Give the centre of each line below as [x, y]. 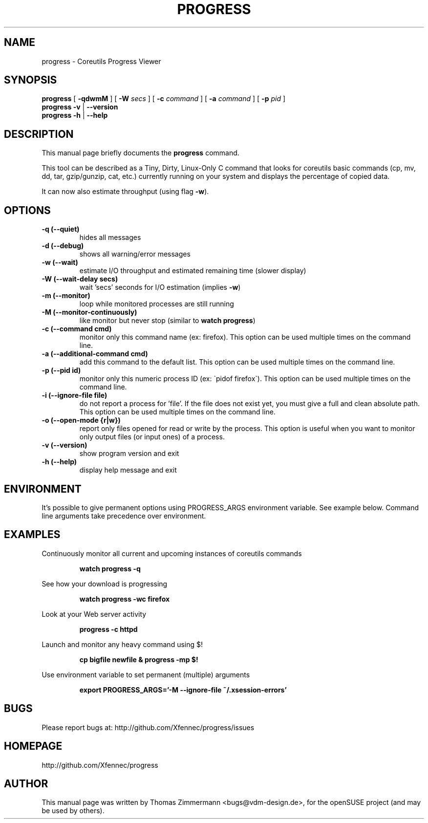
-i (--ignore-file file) [75, 395]
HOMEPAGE [33, 746]
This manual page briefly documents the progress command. [140, 153]
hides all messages [110, 238]
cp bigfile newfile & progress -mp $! [139, 659]
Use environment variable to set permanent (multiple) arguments [146, 674]
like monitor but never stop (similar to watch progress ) [167, 321]
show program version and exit [129, 454]
